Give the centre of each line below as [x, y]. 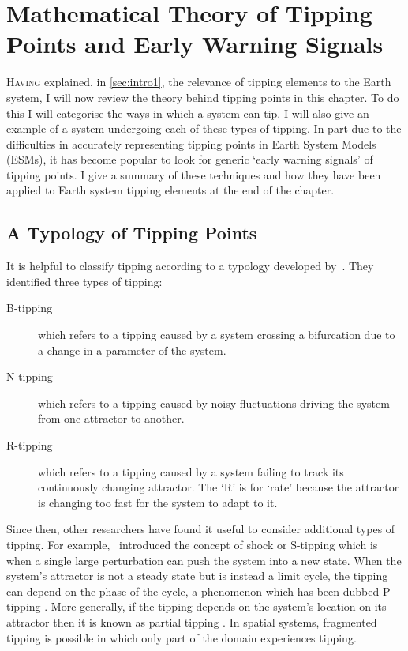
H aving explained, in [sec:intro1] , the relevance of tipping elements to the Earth [199, 82]
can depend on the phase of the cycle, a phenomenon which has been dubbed [193, 591]
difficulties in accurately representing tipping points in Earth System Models [191, 143]
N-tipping [30, 376]
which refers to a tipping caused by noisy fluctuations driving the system [214, 403]
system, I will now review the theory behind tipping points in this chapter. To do [203, 97]
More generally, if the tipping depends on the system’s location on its [219, 606]
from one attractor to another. [111, 418]
